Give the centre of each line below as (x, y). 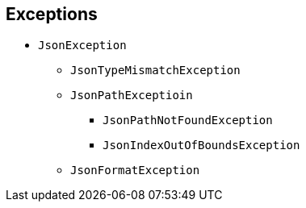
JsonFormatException (135, 171)
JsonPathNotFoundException (188, 121)
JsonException (82, 46)
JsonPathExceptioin (132, 96)
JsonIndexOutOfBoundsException (201, 146)
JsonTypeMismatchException (155, 71)
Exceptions (52, 14)
